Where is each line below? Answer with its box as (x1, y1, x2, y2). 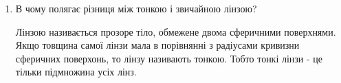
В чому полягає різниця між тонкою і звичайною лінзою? (15, 1, 257, 15)
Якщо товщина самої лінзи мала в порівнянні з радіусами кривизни (15, 38, 300, 52)
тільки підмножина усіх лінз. (15, 64, 137, 79)
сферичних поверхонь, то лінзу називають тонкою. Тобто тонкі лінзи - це (15, 51, 323, 65)
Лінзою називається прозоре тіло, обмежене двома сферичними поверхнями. (15, 24, 336, 38)
